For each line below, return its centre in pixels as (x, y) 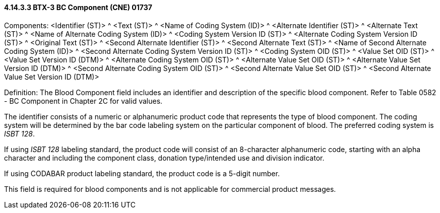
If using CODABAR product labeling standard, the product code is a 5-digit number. (142, 173)
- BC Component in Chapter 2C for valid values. (83, 101)
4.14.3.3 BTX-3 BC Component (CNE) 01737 (78, 7)
